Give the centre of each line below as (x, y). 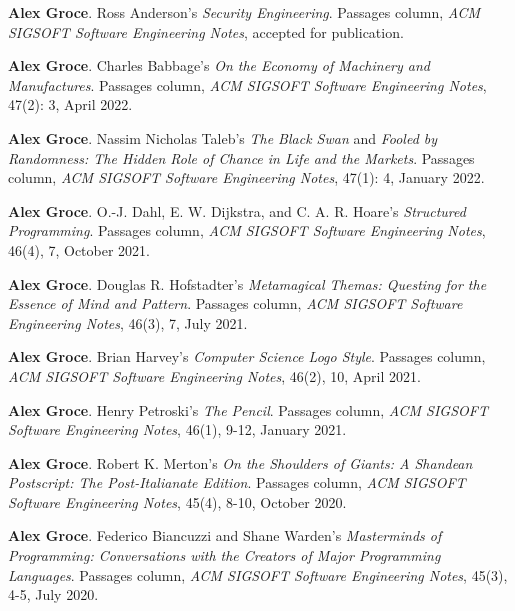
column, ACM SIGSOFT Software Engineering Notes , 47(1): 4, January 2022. (246, 177)
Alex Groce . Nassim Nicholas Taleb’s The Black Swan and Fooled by (223, 137)
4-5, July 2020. (53, 594)
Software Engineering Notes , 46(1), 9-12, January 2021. (177, 429)
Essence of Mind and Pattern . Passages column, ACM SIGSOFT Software (235, 303)
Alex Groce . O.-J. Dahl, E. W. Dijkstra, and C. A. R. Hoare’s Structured (237, 210)
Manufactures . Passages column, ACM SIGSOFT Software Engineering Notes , (247, 84)
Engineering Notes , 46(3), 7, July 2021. (128, 322)
